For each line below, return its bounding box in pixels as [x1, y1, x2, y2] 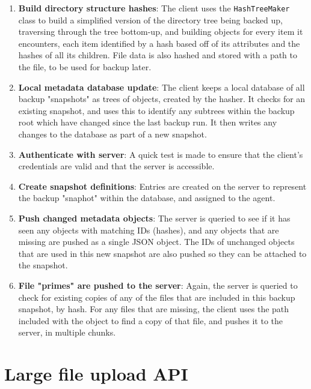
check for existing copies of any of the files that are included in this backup [18, 291, 295, 303]
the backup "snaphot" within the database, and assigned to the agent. [18, 191, 276, 204]
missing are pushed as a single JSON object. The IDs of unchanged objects [18, 235, 295, 248]
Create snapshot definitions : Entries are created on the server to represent [18, 179, 307, 192]
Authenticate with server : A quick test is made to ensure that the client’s [18, 148, 303, 160]
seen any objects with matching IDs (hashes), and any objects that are [18, 223, 279, 236]
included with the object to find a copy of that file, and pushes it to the [18, 314, 283, 327]
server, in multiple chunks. [18, 326, 116, 339]
